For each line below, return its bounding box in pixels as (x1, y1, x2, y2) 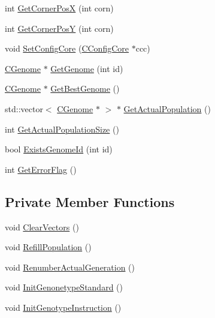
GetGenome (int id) (50, 62, 123, 74)
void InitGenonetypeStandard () (5, 281, 123, 293)
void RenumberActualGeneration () (5, 260, 135, 273)
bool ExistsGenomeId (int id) (5, 143, 113, 155)
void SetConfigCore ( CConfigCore (5, 42, 129, 55)
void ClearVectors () (5, 220, 79, 233)
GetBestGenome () (50, 82, 120, 95)
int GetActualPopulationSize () (5, 122, 119, 135)
